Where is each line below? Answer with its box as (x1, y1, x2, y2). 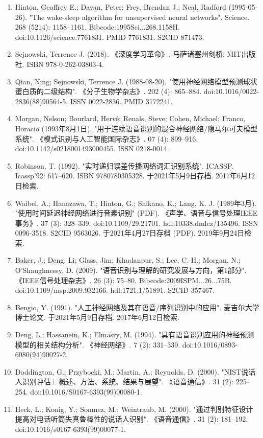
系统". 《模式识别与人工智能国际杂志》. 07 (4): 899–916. (15, 133, 198, 144)
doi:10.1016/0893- (182, 339, 238, 350)
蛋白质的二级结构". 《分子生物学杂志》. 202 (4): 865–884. (15, 86, 202, 97)
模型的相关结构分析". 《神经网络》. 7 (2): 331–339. (15, 339, 180, 350)
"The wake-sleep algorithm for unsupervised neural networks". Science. (29, 11, 250, 22)
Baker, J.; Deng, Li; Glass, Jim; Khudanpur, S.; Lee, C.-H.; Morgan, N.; (15, 255, 241, 265)
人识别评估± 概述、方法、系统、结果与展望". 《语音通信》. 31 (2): (15, 376, 234, 387)
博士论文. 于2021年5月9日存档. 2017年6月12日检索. (15, 312, 179, 322)
